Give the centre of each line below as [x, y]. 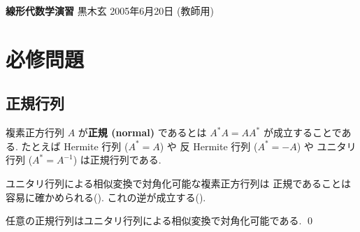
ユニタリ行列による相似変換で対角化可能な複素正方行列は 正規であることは [179, 183]
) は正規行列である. [117, 160]
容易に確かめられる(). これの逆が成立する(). [106, 197]
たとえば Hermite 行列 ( [75, 146]
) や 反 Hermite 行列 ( [209, 146]
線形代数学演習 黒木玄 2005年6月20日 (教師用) [110, 10]
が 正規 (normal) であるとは [142, 132]
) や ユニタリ [326, 146]
